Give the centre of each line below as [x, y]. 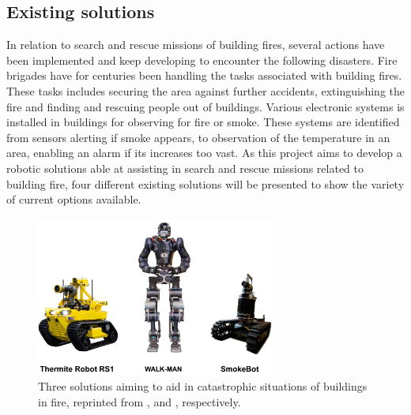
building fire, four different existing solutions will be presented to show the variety [205, 183]
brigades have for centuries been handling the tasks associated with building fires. [204, 75]
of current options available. [74, 199]
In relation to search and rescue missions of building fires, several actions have [196, 45]
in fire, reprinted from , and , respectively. [140, 402]
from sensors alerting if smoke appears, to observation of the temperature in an [198, 137]
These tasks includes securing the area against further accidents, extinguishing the [205, 90]
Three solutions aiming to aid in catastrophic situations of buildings [203, 386]
